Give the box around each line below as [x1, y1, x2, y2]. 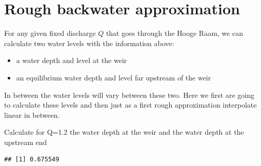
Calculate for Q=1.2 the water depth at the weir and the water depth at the [4, 127, 244, 137]
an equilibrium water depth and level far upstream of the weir [16, 72, 211, 82]
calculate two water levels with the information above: [4, 37, 174, 48]
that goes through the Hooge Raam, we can [106, 28, 243, 38]
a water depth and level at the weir [16, 55, 127, 66]
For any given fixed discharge [4, 28, 96, 38]
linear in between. [4, 109, 60, 120]
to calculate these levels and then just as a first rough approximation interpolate [4, 99, 257, 110]
